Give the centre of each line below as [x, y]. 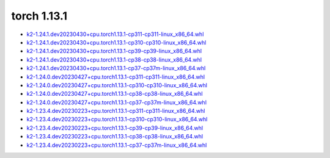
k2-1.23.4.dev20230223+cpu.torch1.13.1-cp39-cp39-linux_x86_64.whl [115, 127]
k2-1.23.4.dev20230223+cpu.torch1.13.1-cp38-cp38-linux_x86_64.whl [115, 137]
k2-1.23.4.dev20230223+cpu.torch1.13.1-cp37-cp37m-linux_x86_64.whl [117, 145]
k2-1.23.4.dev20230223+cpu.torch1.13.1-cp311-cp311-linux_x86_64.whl [116, 111]
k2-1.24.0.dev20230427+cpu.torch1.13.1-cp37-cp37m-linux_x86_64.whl [117, 102]
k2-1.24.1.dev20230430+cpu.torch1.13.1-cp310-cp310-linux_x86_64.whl [116, 42]
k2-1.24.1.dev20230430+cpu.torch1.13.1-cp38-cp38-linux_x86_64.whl [114, 59]
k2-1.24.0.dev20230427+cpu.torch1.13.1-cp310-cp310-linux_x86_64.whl [117, 85]
